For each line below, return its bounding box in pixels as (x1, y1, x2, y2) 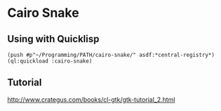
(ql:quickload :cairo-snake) (7, 58, 93, 65)
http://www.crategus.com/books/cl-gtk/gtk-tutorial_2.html (7, 95, 175, 103)
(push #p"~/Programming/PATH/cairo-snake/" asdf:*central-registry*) (7, 51, 215, 58)
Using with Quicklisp (7, 33, 100, 45)
